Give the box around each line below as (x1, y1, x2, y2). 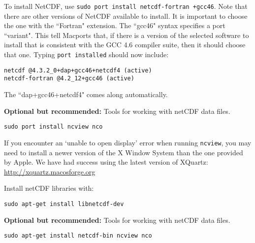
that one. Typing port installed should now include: (4, 49, 169, 60)
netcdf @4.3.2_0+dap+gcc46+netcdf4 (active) (4, 67, 152, 74)
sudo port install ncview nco (4, 123, 103, 131)
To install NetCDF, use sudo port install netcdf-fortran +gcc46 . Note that (4, 1, 248, 11)
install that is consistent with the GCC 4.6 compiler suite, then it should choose (4, 39, 246, 50)
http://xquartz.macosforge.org (4, 166, 96, 176)
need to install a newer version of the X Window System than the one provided (4, 147, 243, 157)
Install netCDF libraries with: (4, 183, 94, 193)
